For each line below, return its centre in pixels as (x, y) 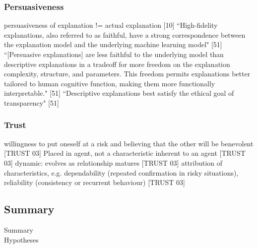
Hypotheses (21, 239)
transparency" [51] (32, 102)
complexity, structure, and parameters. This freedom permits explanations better (127, 74)
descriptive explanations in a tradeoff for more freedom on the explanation (117, 64)
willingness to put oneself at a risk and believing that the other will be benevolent (129, 143)
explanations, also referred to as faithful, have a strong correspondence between (125, 34)
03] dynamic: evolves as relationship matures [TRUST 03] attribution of (113, 162)
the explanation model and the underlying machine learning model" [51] (113, 44)
